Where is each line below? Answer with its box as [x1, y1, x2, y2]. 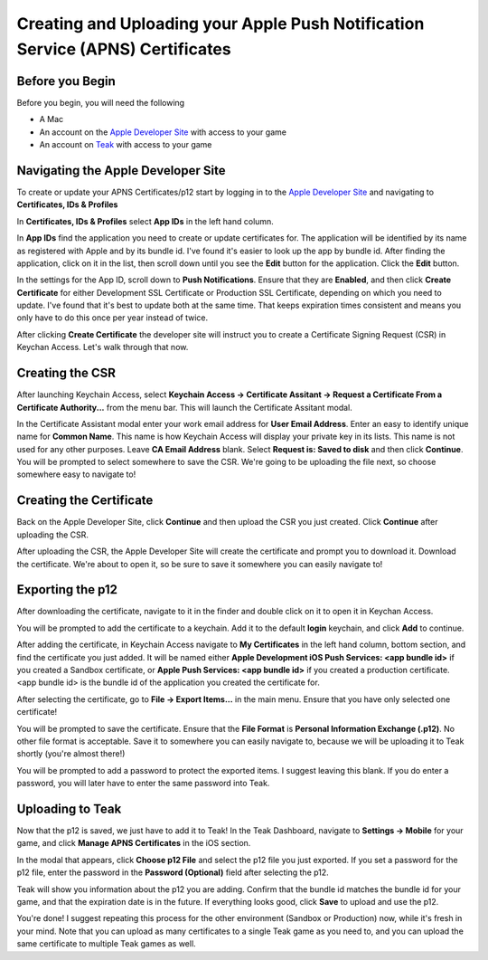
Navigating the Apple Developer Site [16, 163, 226, 178]
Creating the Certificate [16, 493, 154, 509]
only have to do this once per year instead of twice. [16, 312, 208, 323]
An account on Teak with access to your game [39, 139, 212, 150]
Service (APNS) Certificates [16, 39, 231, 59]
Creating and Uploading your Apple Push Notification [16, 14, 425, 33]
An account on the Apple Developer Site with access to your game [39, 127, 286, 138]
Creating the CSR [16, 366, 117, 381]
